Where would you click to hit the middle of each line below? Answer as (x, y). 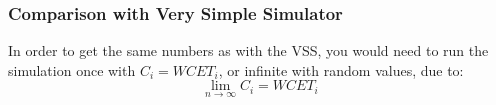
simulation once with (72, 69)
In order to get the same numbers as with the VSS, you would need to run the (248, 50)
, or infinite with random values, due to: (341, 69)
